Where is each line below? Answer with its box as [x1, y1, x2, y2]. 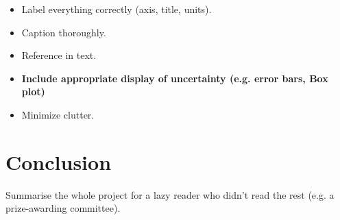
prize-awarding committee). [5, 201, 121, 215]
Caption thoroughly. [21, 25, 106, 39]
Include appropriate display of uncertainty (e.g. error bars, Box [21, 71, 328, 85]
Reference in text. [21, 48, 97, 62]
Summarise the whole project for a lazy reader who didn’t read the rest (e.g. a [5, 187, 335, 201]
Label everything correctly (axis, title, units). [21, 2, 212, 16]
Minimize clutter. [21, 107, 95, 121]
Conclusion [5, 147, 112, 175]
